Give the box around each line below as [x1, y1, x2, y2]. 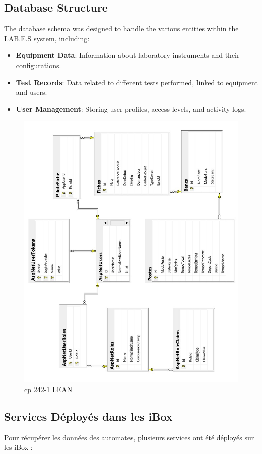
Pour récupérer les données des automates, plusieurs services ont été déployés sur [4, 432, 254, 442]
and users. [16, 87, 47, 97]
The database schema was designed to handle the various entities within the [4, 23, 239, 34]
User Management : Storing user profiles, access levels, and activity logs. [16, 103, 246, 114]
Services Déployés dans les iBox [4, 409, 173, 424]
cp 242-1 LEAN [24, 384, 73, 395]
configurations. [16, 59, 61, 70]
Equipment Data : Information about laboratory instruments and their [16, 50, 240, 60]
